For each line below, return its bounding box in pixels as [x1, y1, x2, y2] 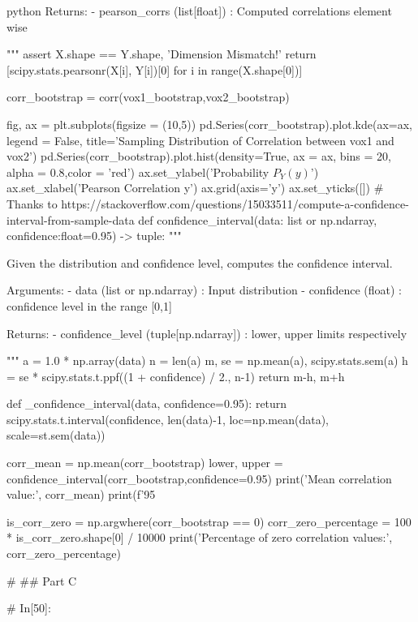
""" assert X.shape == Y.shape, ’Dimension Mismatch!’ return [6, 45, 317, 62]
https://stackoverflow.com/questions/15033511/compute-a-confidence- [61, 195, 409, 212]
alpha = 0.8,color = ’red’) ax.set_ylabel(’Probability [6, 163, 269, 180]
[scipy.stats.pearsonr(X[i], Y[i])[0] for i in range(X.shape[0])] [6, 61, 303, 78]
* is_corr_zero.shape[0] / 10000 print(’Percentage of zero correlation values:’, [6, 529, 393, 546]
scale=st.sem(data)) [6, 427, 106, 444]
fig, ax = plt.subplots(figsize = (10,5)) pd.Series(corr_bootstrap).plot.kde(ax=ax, [6, 115, 412, 132]
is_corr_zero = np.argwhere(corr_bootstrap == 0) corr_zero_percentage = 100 [6, 513, 412, 530]
